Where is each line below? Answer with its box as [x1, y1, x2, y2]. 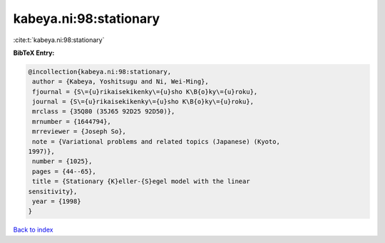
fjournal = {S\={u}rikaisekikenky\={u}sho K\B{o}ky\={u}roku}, [32, 88, 258, 95]
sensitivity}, [28, 187, 78, 195]
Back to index [13, 225, 53, 234]
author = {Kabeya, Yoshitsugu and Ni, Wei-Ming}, [32, 78, 210, 86]
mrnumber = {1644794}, [32, 118, 112, 125]
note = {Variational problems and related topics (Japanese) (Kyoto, [32, 138, 281, 145]
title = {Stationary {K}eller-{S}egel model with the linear [32, 177, 250, 185]
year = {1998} [32, 197, 81, 205]
